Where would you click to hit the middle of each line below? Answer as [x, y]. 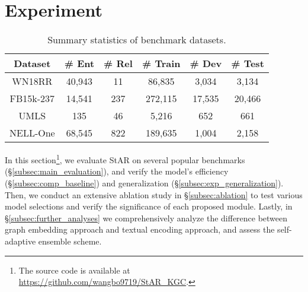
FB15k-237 [32, 99]
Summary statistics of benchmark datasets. [137, 40]
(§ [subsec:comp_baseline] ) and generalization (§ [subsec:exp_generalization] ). [144, 182]
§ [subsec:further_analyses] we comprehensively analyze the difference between [146, 218]
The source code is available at [74, 270]
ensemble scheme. [70, 241]
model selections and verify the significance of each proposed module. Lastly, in [149, 206]
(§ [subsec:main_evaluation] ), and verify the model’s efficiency [117, 171]
